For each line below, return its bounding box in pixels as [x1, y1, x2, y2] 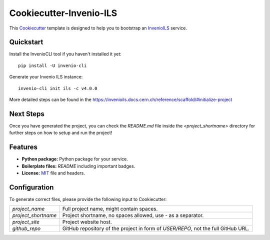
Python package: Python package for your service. [21, 156, 128, 162]
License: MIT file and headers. [21, 170, 85, 176]
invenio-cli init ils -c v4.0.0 [18, 85, 97, 91]
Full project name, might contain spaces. [62, 205, 158, 212]
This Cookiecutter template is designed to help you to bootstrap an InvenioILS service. [9, 25, 187, 31]
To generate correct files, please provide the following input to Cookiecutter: [9, 196, 167, 202]
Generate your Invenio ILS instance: [9, 74, 83, 80]
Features [9, 143, 37, 151]
